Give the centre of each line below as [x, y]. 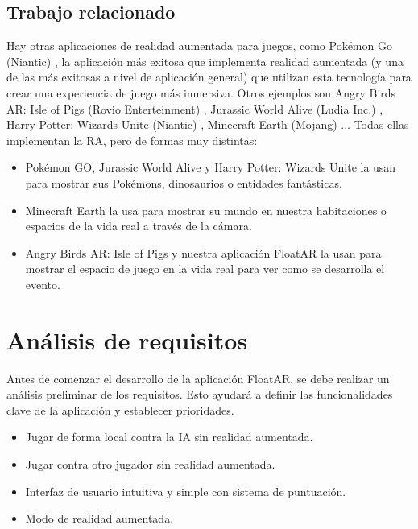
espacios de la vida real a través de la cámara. [139, 226]
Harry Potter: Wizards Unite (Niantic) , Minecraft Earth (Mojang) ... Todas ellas [208, 124]
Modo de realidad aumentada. [99, 518]
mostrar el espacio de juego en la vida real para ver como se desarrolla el [205, 269]
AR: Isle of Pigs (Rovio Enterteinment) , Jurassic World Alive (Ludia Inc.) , [195, 108]
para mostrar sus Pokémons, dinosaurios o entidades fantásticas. [184, 182]
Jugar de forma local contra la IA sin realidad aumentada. [169, 437]
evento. [43, 284]
